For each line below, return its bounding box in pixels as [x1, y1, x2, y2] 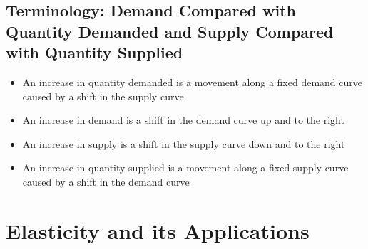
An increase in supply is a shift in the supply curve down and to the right [22, 136, 345, 151]
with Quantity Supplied [6, 41, 183, 63]
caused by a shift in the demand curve [22, 174, 190, 189]
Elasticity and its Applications [6, 216, 310, 245]
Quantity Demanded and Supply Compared [6, 20, 334, 42]
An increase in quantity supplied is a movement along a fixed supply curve [22, 160, 349, 175]
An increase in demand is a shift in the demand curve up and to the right [22, 112, 344, 127]
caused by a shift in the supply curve [22, 88, 184, 103]
